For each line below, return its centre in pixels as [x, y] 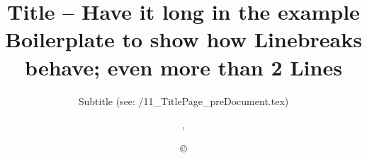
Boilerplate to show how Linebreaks [183, 39]
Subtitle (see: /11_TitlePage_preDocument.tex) [183, 101]
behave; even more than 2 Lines [183, 67]
